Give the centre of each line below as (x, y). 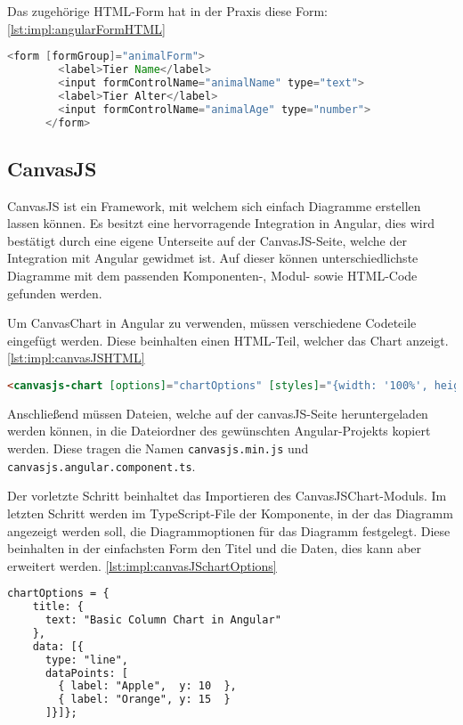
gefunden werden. (55, 293)
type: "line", (87, 660)
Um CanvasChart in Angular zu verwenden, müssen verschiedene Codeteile (212, 323)
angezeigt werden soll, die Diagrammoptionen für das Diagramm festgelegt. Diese (229, 530)
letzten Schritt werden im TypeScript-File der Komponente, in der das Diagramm (230, 513)
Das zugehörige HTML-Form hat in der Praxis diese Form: (167, 11)
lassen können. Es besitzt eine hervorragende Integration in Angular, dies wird (221, 223)
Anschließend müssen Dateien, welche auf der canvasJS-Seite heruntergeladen (218, 413)
